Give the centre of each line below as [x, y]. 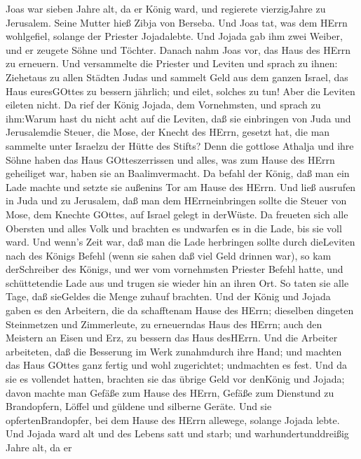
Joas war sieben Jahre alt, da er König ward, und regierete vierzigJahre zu [166, 8]
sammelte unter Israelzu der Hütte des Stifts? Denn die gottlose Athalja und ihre [180, 145]
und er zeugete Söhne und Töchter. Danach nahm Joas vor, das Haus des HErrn [178, 49]
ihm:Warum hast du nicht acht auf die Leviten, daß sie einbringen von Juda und [178, 118]
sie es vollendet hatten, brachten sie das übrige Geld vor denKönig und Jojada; [175, 379]
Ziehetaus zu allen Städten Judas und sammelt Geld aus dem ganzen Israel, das [177, 77]
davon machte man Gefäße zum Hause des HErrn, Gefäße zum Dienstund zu [170, 392]
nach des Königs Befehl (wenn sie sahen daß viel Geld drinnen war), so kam [169, 255]
